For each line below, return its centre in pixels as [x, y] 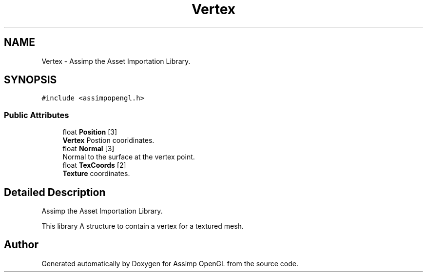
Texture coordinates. [96, 174]
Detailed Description [55, 192]
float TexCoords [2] [94, 165]
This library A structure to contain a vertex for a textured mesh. [143, 226]
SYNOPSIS [30, 80]
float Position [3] [90, 132]
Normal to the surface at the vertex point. [129, 157]
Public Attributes [37, 115]
